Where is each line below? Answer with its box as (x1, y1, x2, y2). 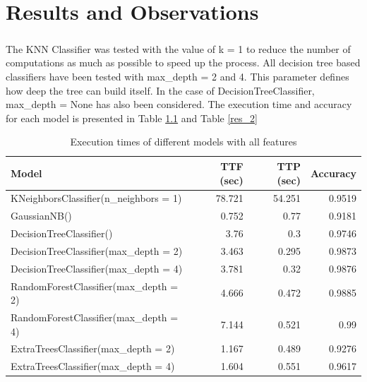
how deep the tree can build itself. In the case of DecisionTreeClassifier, (6, 83, 315, 97)
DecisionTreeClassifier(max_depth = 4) (11, 261, 183, 275)
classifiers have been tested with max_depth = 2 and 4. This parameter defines (6, 68, 349, 83)
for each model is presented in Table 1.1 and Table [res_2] (6, 110, 258, 125)
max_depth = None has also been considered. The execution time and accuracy (6, 97, 352, 112)
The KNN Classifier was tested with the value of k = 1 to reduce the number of (6, 41, 351, 56)
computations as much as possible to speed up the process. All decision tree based (6, 55, 361, 70)
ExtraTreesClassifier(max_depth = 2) (11, 341, 175, 356)
